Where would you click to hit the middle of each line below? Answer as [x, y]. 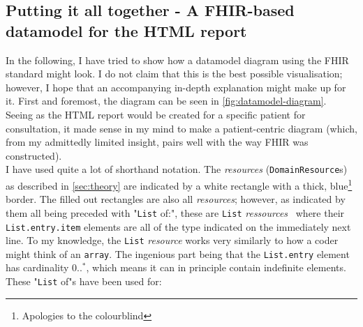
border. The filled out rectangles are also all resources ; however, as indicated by [176, 199]
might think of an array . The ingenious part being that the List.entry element [178, 253]
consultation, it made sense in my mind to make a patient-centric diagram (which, [181, 128]
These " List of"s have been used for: [84, 281]
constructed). [34, 155]
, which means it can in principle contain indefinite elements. [216, 267]
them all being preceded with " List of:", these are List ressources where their [175, 212]
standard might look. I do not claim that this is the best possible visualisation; [174, 74]
